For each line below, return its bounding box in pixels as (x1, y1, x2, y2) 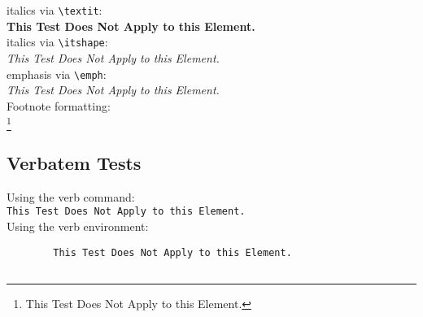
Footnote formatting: (7, 97, 111, 114)
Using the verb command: (7, 188, 135, 205)
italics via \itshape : (7, 33, 108, 50)
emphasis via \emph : (7, 65, 107, 82)
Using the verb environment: (7, 218, 149, 235)
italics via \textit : (7, 2, 102, 18)
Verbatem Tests (7, 150, 142, 176)
